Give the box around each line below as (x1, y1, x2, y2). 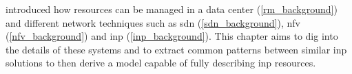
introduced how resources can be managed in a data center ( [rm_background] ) (6, 2, 338, 16)
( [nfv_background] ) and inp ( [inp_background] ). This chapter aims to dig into (6, 29, 338, 43)
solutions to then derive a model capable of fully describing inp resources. (6, 56, 316, 70)
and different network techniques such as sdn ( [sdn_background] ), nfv (6, 15, 300, 29)
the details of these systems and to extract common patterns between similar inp (6, 42, 347, 56)
